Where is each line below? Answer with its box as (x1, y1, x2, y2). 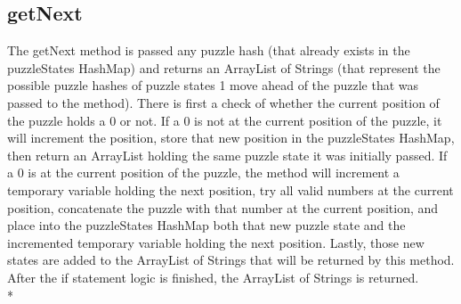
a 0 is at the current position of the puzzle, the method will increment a (7, 163, 400, 182)
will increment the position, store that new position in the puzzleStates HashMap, (7, 128, 455, 147)
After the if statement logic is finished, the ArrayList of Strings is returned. (7, 267, 419, 286)
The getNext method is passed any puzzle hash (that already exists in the (7, 41, 410, 60)
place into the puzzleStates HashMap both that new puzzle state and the (7, 216, 406, 234)
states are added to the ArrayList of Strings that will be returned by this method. (7, 251, 455, 269)
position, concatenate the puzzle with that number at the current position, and (7, 198, 439, 217)
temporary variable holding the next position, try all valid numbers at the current (7, 180, 454, 199)
